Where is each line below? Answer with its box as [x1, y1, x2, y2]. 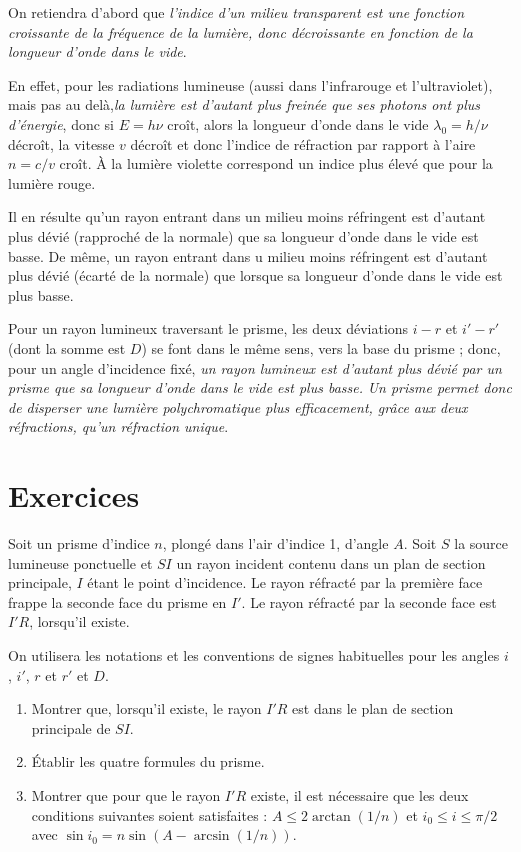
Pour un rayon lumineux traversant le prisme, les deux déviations [8, 318, 409, 339]
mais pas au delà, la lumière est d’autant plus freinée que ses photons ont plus [8, 94, 481, 115]
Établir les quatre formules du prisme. [31, 751, 265, 772]
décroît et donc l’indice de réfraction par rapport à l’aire [130, 133, 476, 154]
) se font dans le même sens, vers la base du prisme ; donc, [141, 337, 501, 358]
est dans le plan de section [292, 698, 454, 719]
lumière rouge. [8, 172, 96, 193]
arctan [311, 809, 351, 824]
